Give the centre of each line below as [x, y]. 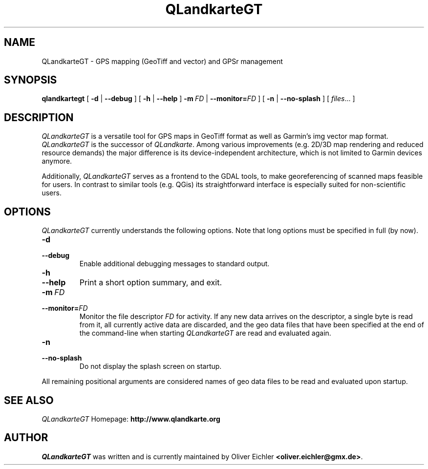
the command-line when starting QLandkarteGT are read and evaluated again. [205, 333]
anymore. [57, 161]
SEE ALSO [29, 400]
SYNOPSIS [31, 80]
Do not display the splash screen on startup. [150, 366]
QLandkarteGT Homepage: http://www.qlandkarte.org [131, 419]
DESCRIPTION [39, 117]
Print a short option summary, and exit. [151, 283]
